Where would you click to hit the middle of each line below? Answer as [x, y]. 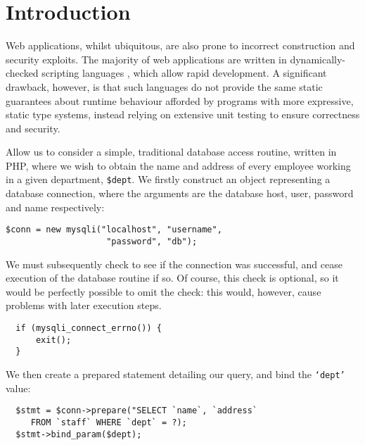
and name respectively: [55, 207]
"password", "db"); [152, 241]
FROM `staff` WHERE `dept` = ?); [109, 422]
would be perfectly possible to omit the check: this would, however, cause [164, 291]
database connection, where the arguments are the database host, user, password [180, 193]
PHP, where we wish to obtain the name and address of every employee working [178, 165]
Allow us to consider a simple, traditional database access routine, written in [171, 152]
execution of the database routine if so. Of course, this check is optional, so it [172, 278]
